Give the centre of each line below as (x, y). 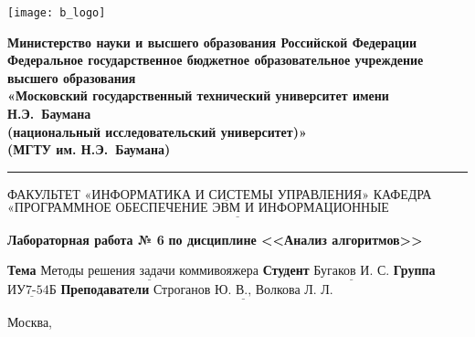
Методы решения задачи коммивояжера (149, 272)
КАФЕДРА (402, 193)
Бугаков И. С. (352, 272)
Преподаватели (105, 289)
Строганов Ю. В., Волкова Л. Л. (243, 291)
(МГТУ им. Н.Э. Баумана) (89, 149)
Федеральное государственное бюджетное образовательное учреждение (216, 60)
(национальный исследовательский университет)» (157, 131)
